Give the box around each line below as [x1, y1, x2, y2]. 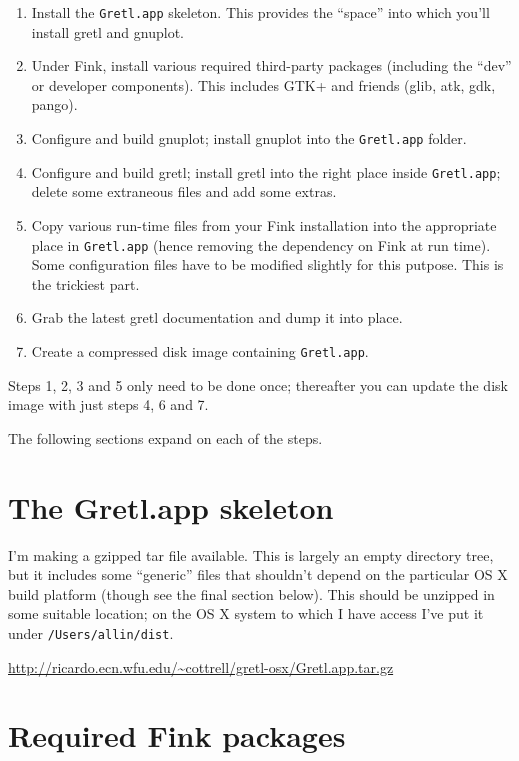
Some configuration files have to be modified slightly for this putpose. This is [31, 254, 504, 275]
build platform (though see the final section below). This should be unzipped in [8, 583, 495, 604]
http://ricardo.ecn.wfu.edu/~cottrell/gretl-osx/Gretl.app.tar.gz [8, 656, 394, 677]
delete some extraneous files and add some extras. [31, 181, 337, 202]
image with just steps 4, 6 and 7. [8, 394, 209, 415]
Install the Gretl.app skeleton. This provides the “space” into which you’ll [31, 2, 490, 22]
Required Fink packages [8, 715, 346, 756]
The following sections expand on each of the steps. [8, 427, 323, 448]
